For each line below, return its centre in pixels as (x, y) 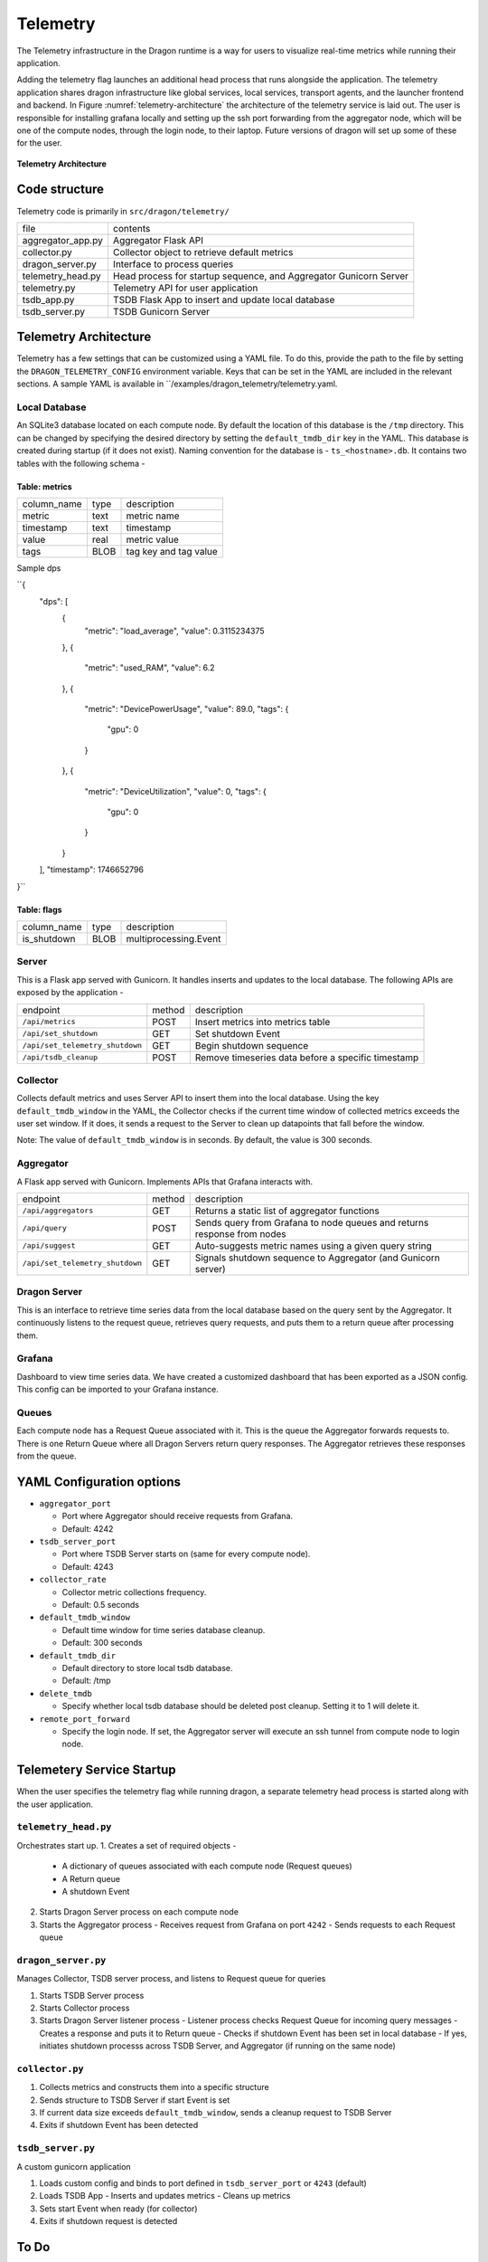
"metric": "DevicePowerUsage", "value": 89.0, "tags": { (187, 709)
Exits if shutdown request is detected (108, 2221)
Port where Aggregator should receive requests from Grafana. (178, 1516)
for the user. (39, 143)
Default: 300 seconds (102, 1643)
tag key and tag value (172, 551)
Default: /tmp (86, 1681)
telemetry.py (49, 288)
